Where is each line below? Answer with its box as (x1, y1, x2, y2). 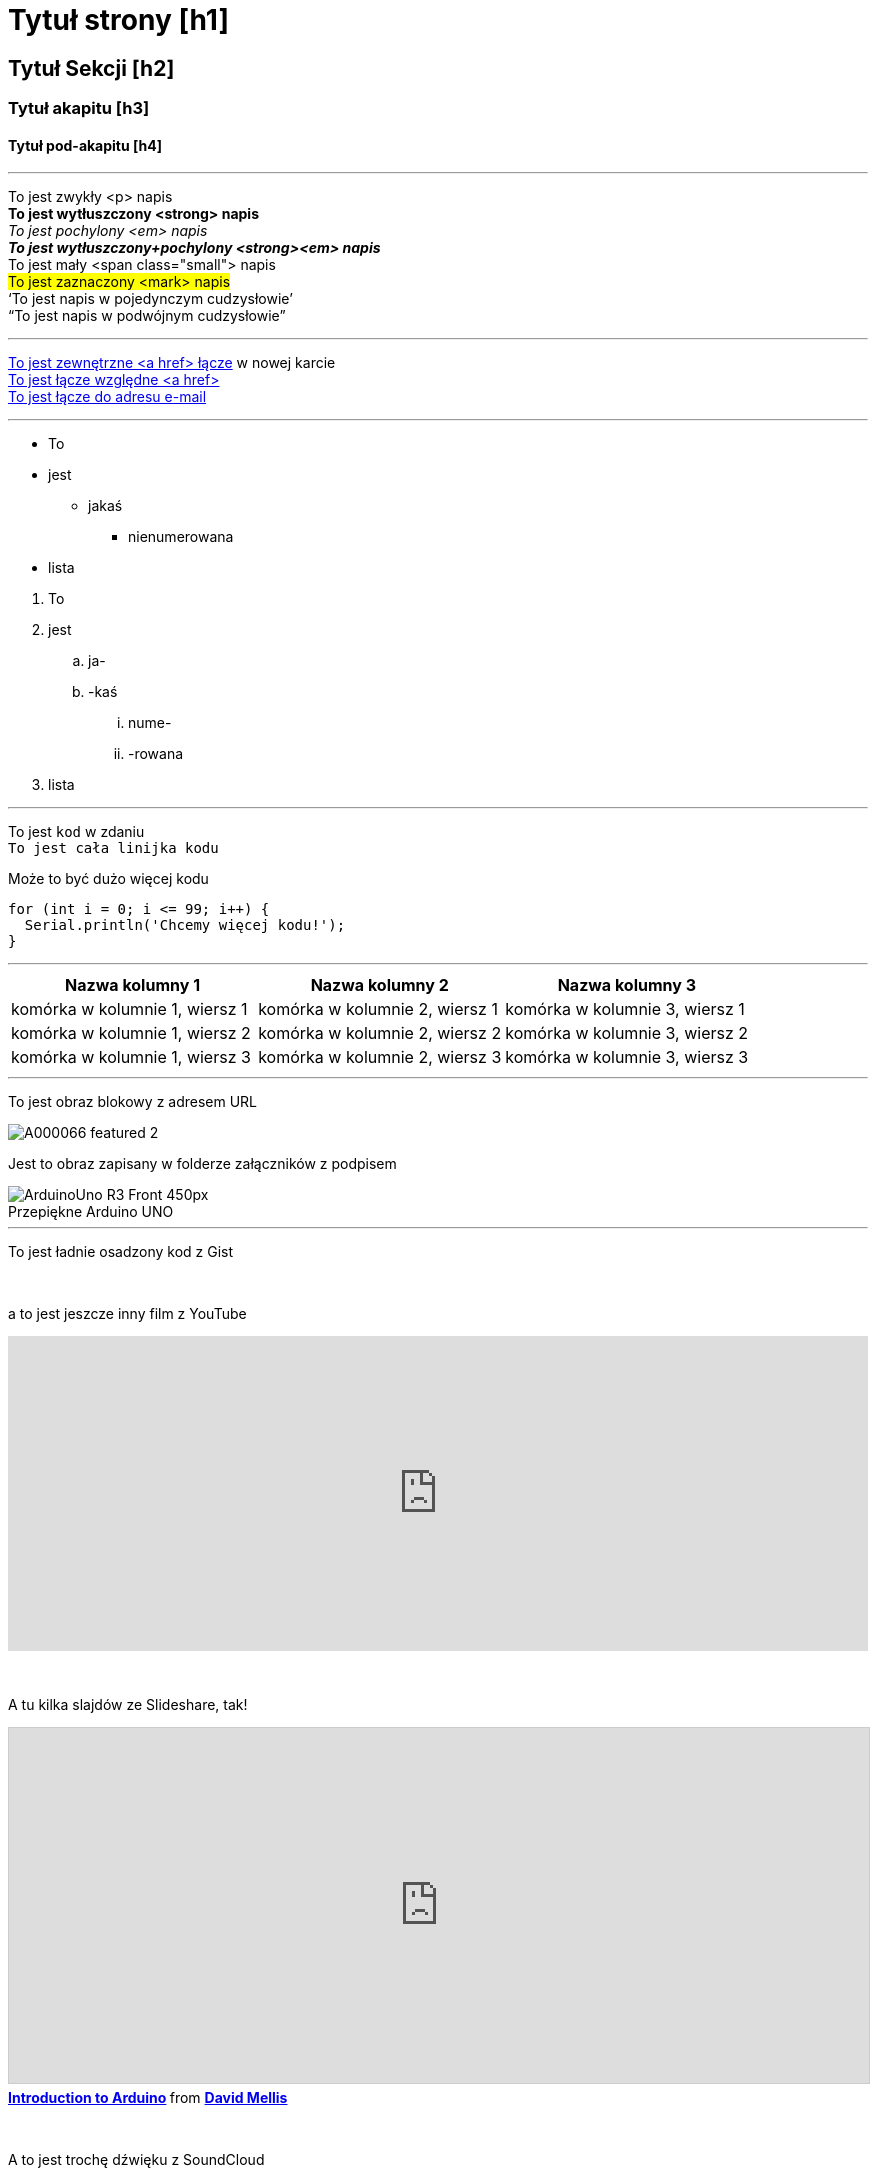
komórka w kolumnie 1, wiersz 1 (11, 999, 248, 1020)
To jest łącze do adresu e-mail (8, 388, 207, 406)
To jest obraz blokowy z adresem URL (8, 1093, 258, 1111)
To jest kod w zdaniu (8, 823, 145, 841)
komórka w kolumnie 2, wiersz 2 (258, 1023, 502, 1044)
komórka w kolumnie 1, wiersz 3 (11, 1047, 251, 1068)
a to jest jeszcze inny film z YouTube (8, 1305, 247, 1323)
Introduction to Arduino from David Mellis (8, 2089, 288, 2107)
